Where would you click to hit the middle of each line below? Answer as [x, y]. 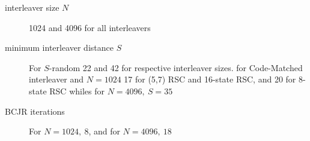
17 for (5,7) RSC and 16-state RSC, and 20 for [210, 79]
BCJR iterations [35, 111]
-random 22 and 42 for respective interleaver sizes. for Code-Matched [176, 67]
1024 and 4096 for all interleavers [90, 27]
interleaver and [56, 79]
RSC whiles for [77, 91]
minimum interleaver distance [59, 47]
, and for [104, 131]
